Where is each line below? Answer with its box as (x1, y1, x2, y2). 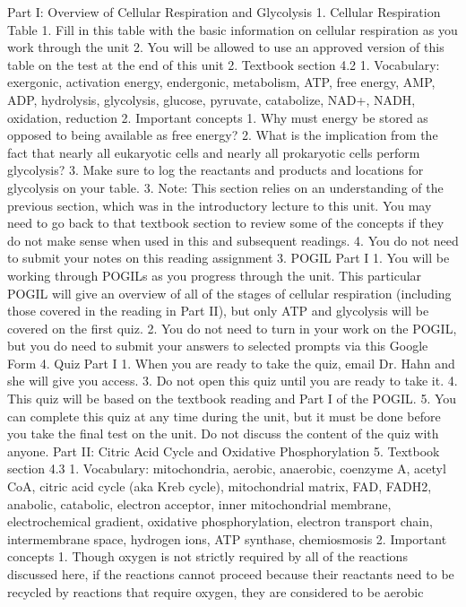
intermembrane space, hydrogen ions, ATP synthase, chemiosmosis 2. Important (7, 529, 447, 548)
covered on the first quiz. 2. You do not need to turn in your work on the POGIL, (7, 318, 457, 337)
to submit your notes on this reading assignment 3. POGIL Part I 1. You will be (7, 248, 450, 267)
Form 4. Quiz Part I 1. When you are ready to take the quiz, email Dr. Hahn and (7, 353, 455, 372)
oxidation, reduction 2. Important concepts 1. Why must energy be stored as (7, 108, 428, 126)
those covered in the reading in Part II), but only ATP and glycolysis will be (7, 301, 429, 320)
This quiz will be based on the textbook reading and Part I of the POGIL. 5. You (7, 389, 457, 408)
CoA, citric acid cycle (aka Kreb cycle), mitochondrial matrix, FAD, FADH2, (7, 477, 432, 496)
